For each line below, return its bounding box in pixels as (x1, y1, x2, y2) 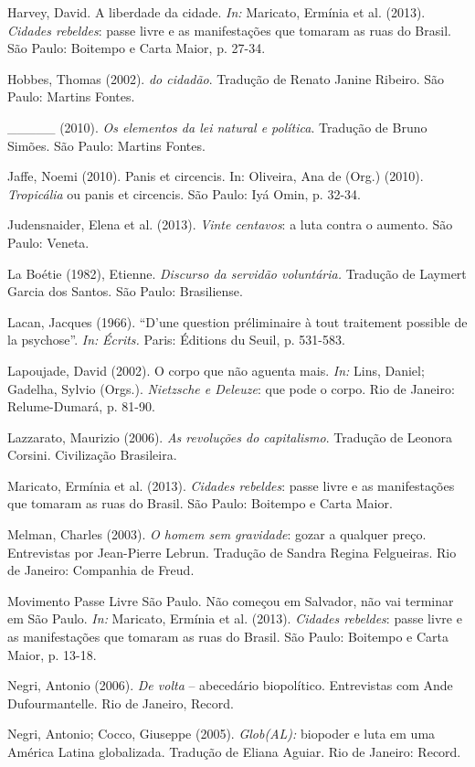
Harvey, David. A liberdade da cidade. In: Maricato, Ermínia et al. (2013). (7, 3, 426, 21)
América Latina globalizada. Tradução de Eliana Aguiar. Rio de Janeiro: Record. (7, 742, 461, 761)
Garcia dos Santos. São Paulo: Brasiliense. (7, 282, 243, 301)
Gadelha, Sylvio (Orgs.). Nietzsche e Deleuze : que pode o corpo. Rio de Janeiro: (7, 378, 455, 398)
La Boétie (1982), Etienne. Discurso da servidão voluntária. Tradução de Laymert (7, 263, 467, 282)
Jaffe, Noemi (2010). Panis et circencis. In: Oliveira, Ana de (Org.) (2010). (7, 166, 424, 186)
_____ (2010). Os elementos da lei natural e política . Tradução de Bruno (7, 117, 427, 136)
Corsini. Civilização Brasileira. (7, 445, 177, 464)
